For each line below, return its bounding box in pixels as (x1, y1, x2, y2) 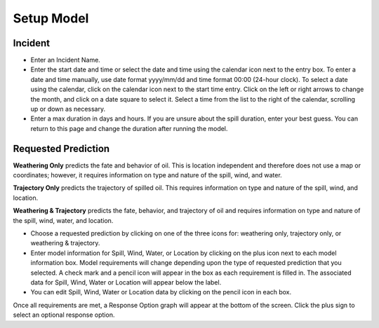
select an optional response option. (13, 310, 115, 319)
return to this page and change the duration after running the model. (30, 124, 228, 132)
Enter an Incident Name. (30, 56, 101, 64)
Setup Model (13, 11, 89, 26)
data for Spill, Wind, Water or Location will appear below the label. (30, 278, 222, 287)
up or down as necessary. (30, 105, 105, 114)
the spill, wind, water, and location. (13, 216, 114, 224)
